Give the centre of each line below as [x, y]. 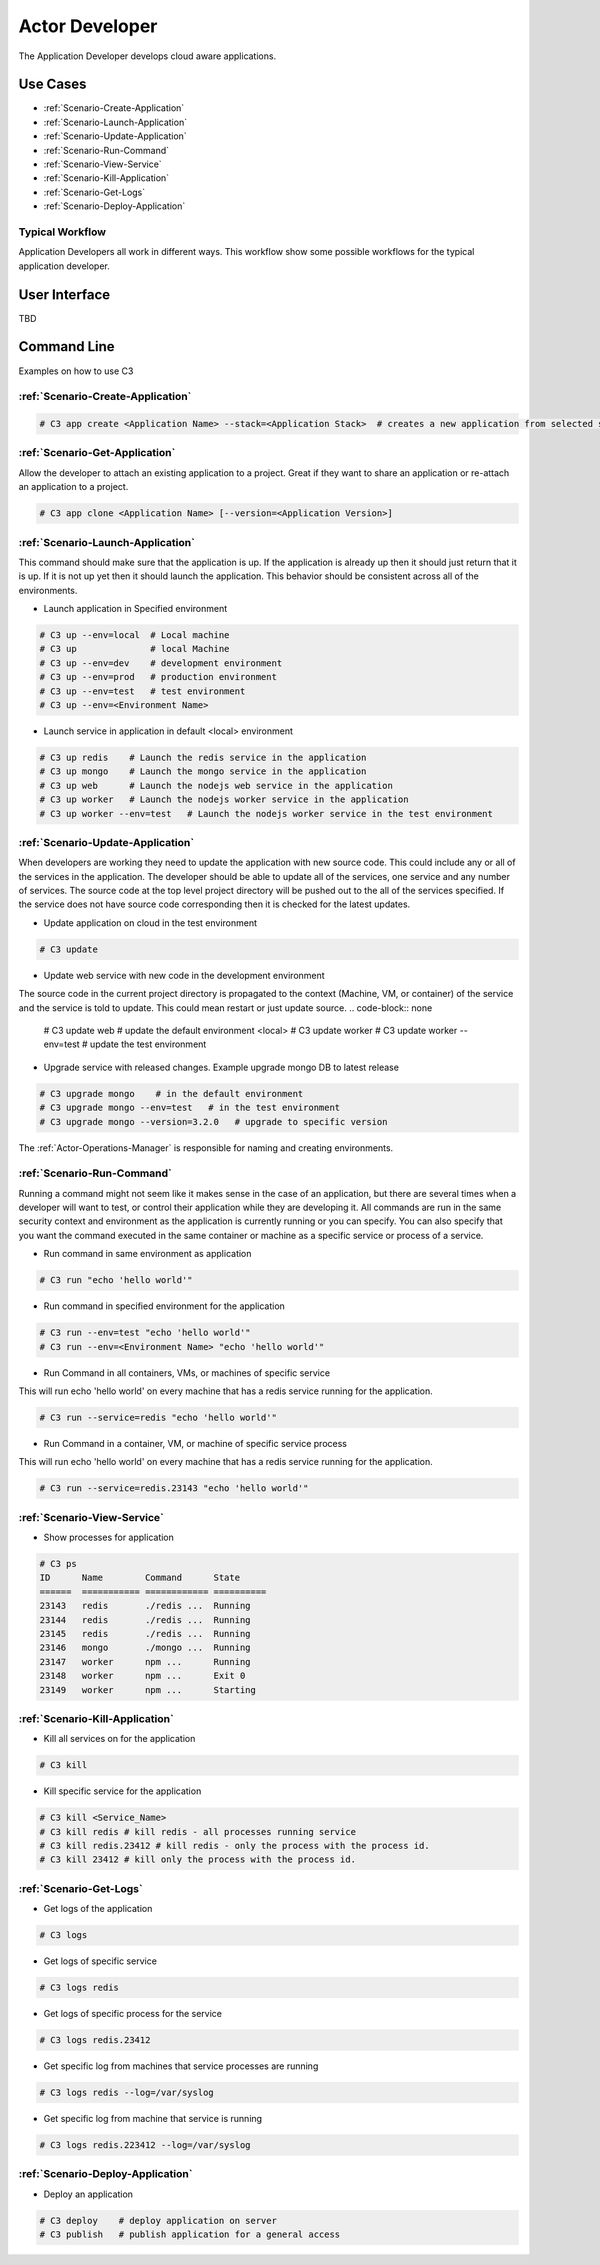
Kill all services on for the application [119, 1739]
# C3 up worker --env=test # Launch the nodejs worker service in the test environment [266, 813]
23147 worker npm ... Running [145, 1661]
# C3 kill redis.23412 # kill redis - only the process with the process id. [234, 1845]
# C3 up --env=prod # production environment [158, 677]
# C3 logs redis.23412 [95, 2040]
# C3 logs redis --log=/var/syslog [126, 2093]
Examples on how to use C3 [76, 371]
